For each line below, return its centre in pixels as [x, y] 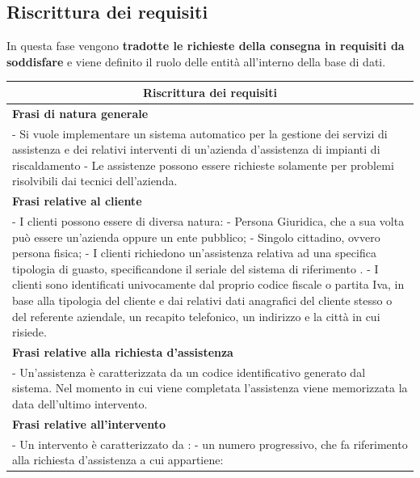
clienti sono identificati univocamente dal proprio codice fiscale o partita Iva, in [208, 284]
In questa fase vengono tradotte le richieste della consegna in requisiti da [206, 46]
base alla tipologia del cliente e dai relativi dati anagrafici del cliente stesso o [202, 300]
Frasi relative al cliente [77, 201]
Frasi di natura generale [80, 113]
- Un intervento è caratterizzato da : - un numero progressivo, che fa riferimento [210, 444]
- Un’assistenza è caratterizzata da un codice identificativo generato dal [189, 372]
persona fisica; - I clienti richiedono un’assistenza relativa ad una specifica [194, 253]
